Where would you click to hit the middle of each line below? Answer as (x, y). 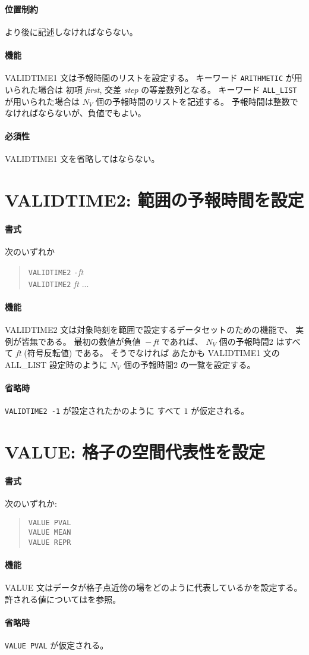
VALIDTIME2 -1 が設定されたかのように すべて (93, 411)
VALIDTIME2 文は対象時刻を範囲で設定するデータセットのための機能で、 (149, 329)
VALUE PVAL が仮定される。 (57, 645)
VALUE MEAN (50, 533)
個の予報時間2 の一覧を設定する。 (189, 364)
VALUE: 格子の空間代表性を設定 (135, 451)
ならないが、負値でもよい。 (92, 113)
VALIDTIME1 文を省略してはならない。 (82, 159)
